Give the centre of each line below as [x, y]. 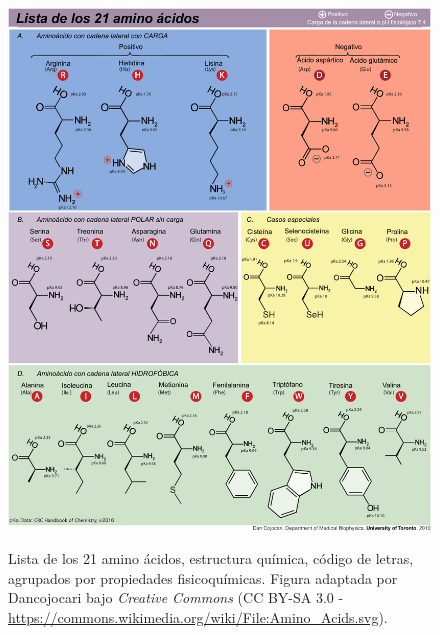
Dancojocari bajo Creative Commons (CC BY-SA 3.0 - [176, 597]
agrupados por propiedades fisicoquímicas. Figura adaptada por [203, 577]
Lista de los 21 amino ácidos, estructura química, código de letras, [211, 558]
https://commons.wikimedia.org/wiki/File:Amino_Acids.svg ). [198, 616]
